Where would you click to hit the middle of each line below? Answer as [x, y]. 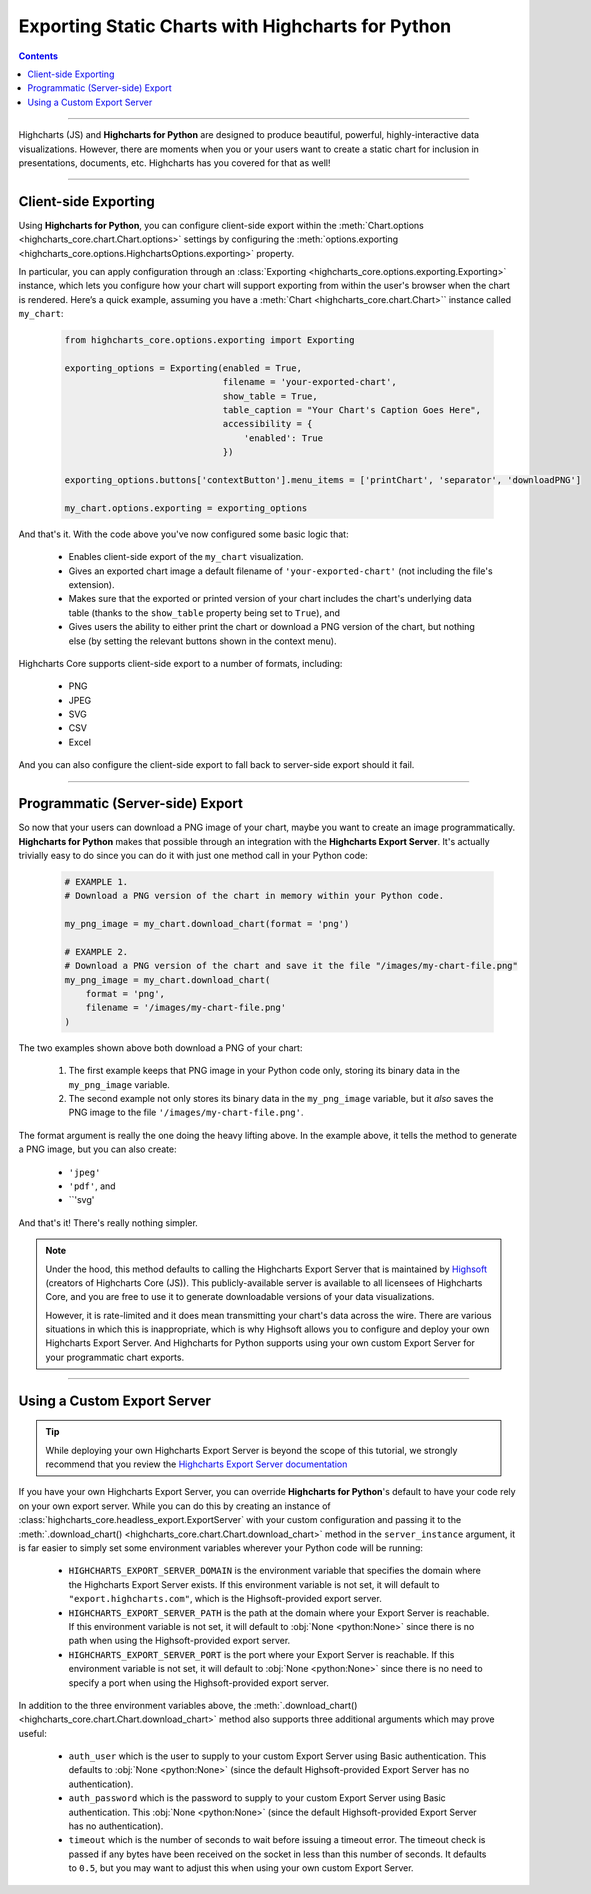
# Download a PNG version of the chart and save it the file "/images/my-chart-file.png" [291, 966]
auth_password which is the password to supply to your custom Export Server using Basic [257, 1798]
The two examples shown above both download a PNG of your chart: [160, 1047]
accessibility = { [267, 424]
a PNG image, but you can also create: [97, 1149]
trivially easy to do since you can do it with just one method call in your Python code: [193, 855]
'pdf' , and [92, 1186]
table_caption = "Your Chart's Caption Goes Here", [352, 410]
